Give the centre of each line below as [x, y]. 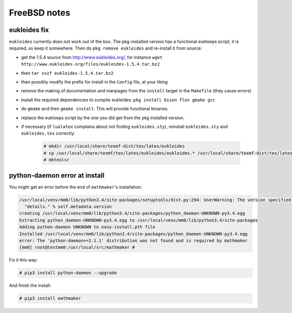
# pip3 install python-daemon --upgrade [68, 273]
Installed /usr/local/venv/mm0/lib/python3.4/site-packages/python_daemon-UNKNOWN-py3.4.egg [133, 234]
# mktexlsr [56, 160]
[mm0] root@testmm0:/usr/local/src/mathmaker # [77, 247]
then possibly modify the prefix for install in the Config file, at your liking [94, 82]
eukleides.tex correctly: [48, 133]
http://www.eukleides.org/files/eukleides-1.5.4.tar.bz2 [91, 64]
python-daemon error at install [57, 175]
